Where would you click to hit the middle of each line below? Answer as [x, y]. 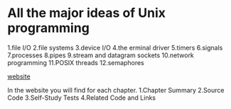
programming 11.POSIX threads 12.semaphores [76, 62]
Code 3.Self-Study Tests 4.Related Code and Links [82, 98]
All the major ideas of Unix [86, 13]
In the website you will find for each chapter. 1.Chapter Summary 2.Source [116, 90]
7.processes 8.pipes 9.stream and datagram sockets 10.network [101, 55]
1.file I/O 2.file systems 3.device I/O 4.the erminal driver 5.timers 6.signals [115, 47]
